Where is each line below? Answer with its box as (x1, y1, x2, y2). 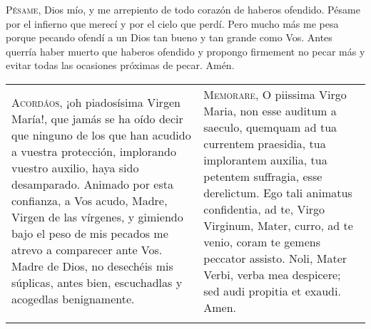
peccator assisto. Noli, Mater (203, 249, 347, 266)
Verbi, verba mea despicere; (203, 266, 341, 283)
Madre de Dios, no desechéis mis (11, 258, 173, 275)
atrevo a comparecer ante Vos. (11, 241, 163, 258)
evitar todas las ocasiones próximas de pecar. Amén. (6, 58, 235, 73)
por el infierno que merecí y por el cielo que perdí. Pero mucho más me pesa (6, 16, 339, 31)
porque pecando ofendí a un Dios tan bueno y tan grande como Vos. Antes (6, 30, 332, 45)
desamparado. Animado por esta (11, 176, 173, 193)
